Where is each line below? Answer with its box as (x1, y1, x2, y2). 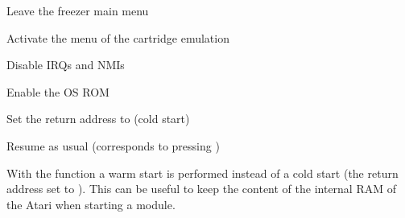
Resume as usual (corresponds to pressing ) (6, 137, 220, 154)
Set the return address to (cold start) (6, 110, 190, 127)
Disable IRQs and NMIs (6, 56, 125, 73)
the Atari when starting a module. (6, 195, 176, 212)
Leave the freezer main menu (6, 2, 149, 19)
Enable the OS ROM (6, 83, 110, 100)
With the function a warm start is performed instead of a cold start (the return (6, 164, 399, 181)
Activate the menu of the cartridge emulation (6, 29, 229, 46)
